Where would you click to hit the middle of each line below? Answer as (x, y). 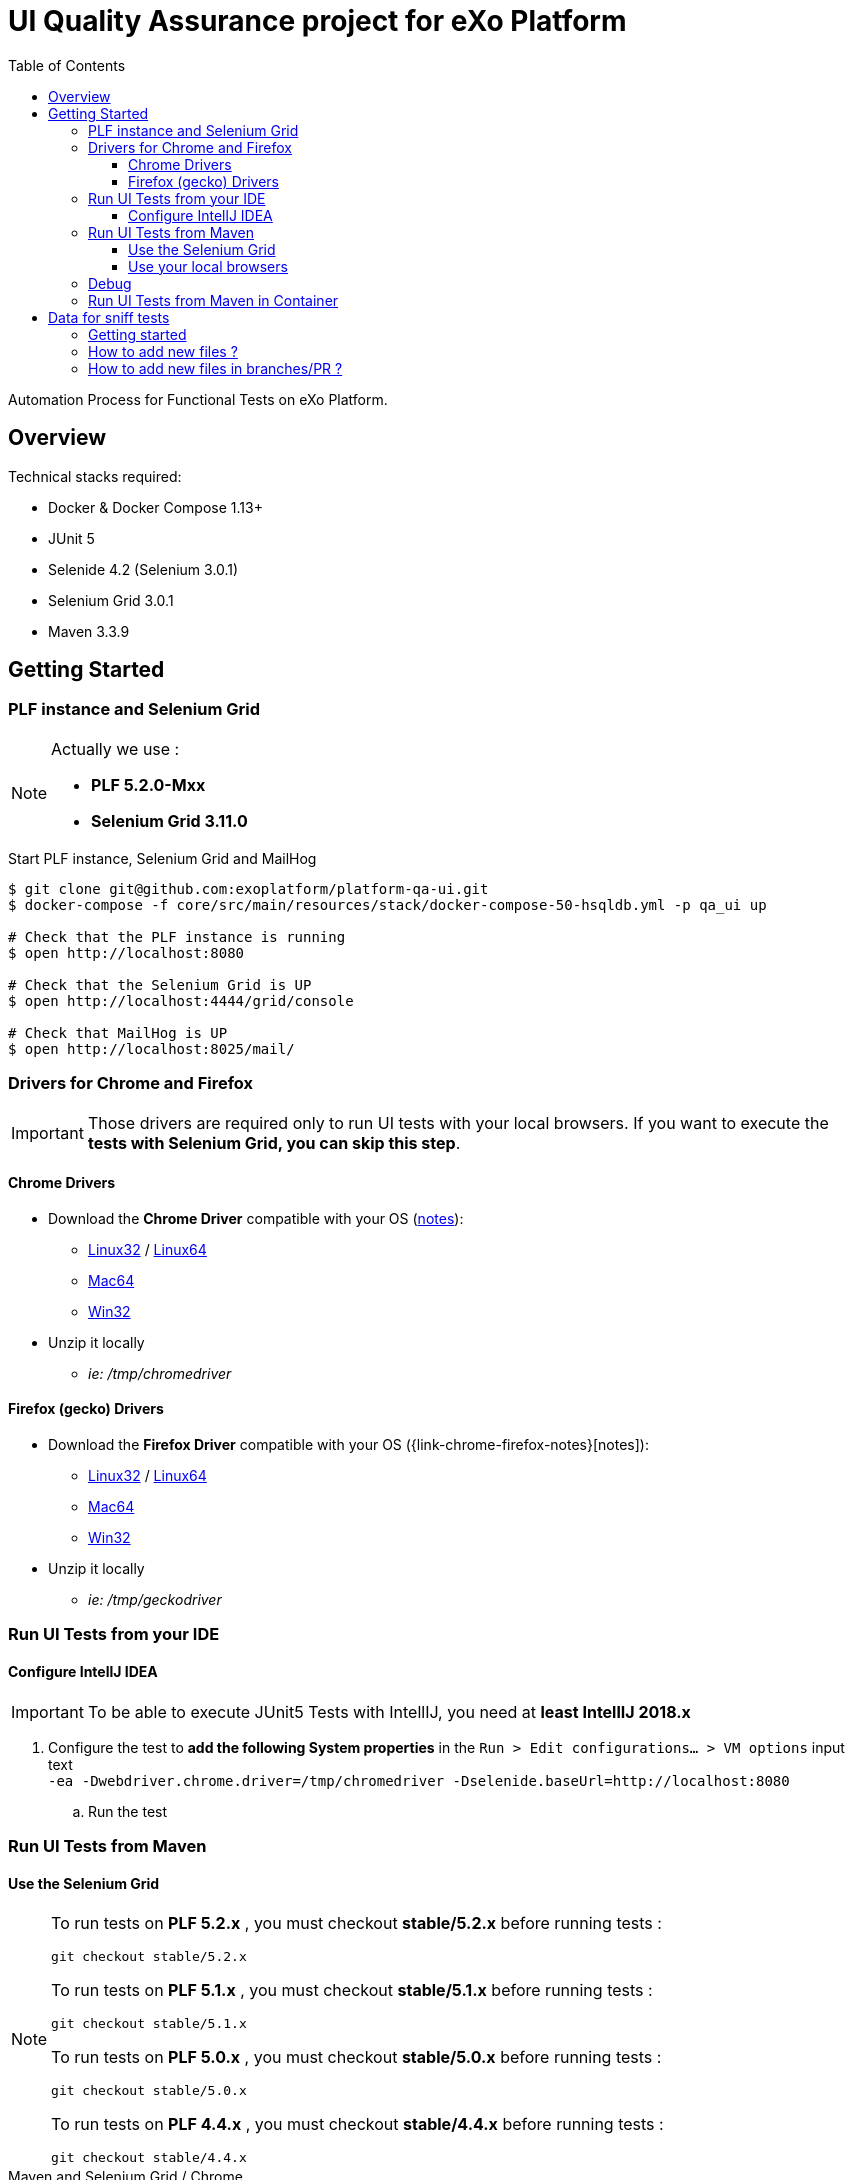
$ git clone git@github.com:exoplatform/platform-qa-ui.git (248, 888)
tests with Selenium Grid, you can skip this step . (274, 1142)
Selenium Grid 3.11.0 (169, 820)
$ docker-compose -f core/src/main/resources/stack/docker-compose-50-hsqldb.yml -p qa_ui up (387, 904)
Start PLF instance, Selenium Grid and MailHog (162, 858)
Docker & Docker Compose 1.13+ (155, 507)
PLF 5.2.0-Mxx (148, 784)
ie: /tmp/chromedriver (160, 1373)
